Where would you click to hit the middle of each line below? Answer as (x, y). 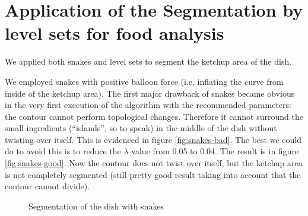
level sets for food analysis (115, 33)
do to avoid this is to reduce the (63, 151)
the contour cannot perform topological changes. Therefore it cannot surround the (154, 116)
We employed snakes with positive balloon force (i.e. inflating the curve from (144, 81)
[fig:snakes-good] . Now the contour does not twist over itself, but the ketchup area (154, 163)
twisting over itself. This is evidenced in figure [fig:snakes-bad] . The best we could (153, 139)
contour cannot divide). (47, 186)
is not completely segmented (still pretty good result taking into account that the (153, 174)
